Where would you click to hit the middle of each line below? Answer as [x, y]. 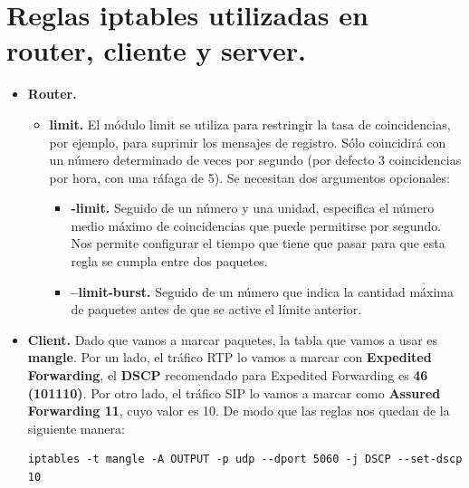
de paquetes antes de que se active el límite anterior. [216, 309]
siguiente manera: [76, 428]
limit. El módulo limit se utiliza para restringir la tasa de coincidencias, [250, 124]
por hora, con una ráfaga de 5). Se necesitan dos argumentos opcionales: [249, 177]
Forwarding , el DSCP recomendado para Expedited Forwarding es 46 [228, 375]
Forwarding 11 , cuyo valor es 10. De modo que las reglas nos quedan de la [239, 411]
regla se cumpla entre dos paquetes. [169, 261]
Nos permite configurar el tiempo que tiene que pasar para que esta [258, 243]
